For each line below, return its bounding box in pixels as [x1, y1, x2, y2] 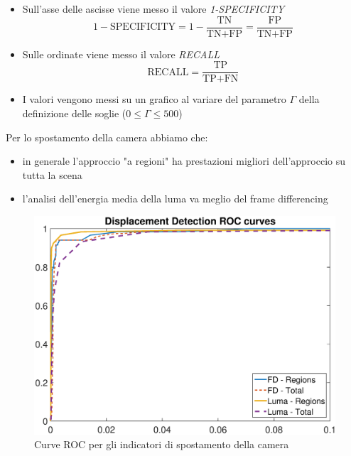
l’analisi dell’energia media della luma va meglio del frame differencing [22, 191, 328, 206]
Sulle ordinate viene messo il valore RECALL [22, 46, 220, 61]
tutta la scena [22, 167, 82, 182]
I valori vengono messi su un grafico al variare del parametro [22, 92, 286, 107]
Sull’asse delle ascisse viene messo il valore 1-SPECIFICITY [22, 1, 285, 16]
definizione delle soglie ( [22, 105, 126, 120]
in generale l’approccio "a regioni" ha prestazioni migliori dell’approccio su [22, 153, 346, 168]
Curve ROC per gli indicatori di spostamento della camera [34, 437, 289, 452]
